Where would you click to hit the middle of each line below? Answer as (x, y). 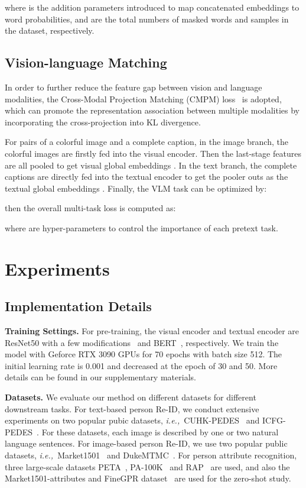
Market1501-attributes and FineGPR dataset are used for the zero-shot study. (148, 478)
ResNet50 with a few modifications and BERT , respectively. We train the (142, 342)
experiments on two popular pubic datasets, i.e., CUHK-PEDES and (132, 420)
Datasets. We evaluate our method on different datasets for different (131, 397)
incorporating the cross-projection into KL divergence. (103, 122)
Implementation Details (78, 306)
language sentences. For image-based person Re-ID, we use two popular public (146, 443)
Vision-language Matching (86, 62)
